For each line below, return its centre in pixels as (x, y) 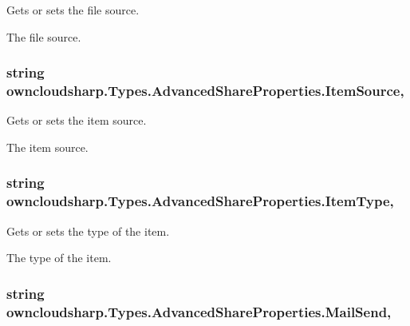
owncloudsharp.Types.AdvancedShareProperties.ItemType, (200, 201)
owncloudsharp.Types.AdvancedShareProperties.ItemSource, (205, 91)
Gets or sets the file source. (73, 10)
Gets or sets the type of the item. (88, 231)
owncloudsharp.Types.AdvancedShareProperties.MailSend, (199, 311)
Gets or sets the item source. (77, 120)
